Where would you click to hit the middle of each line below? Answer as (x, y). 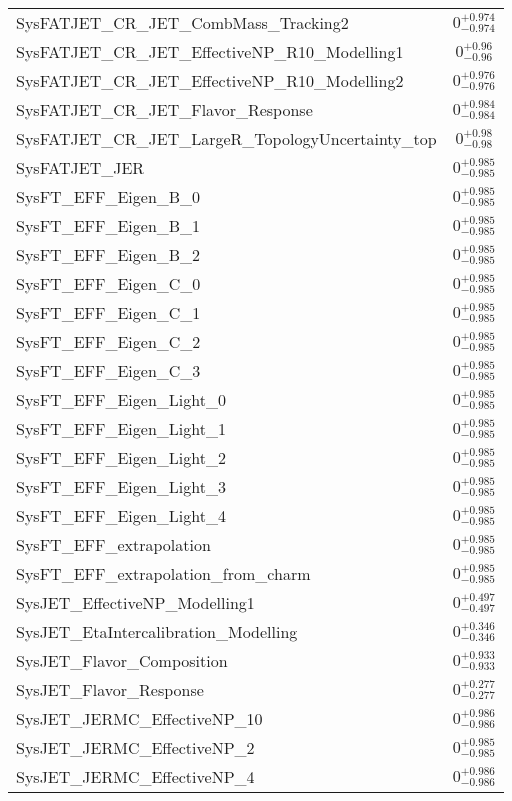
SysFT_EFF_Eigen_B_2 (108, 254)
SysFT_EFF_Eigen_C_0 (108, 283)
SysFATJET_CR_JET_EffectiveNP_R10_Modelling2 (210, 80)
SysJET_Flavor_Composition (122, 660)
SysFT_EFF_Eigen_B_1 (108, 225)
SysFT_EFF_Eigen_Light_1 (121, 428)
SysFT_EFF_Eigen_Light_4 (121, 515)
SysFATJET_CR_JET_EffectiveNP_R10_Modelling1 (210, 51)
